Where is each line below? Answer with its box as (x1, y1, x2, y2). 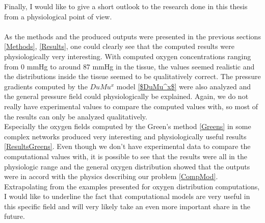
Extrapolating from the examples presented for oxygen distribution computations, (4, 181, 260, 191)
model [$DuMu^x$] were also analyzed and (116, 81, 251, 91)
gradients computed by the (4, 81, 88, 91)
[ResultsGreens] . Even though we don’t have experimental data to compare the (4, 141, 251, 152)
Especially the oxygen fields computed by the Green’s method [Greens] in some (4, 121, 251, 132)
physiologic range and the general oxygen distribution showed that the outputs (4, 161, 250, 171)
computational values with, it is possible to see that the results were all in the (4, 151, 247, 161)
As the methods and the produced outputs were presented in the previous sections (4, 31, 261, 41)
